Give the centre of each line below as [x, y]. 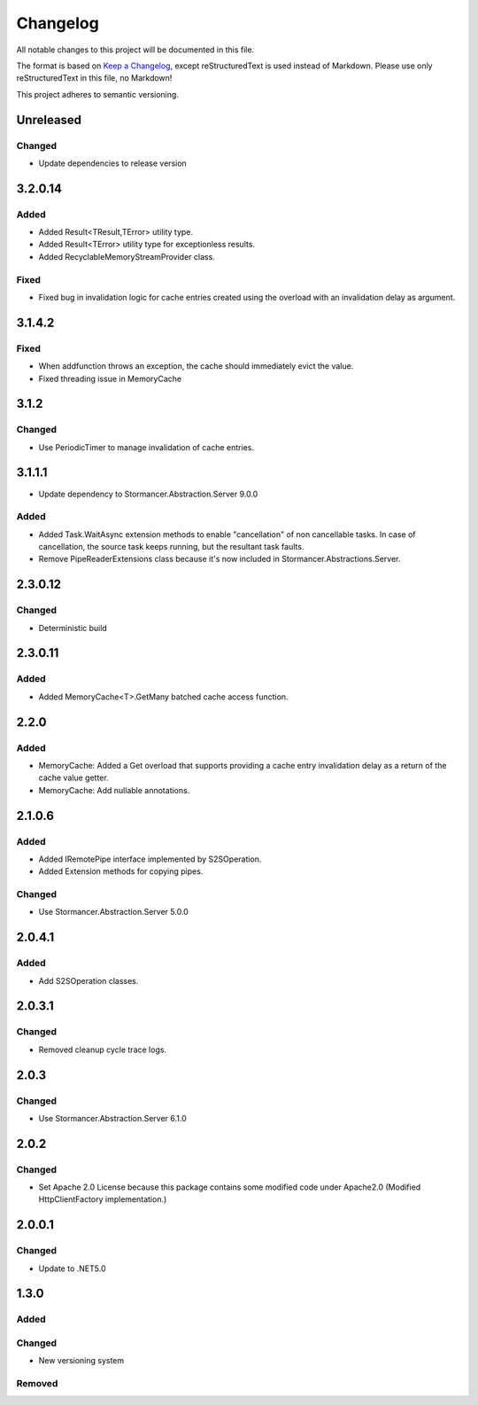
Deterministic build [73, 628]
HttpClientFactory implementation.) [103, 1199]
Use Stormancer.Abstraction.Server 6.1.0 [113, 1118]
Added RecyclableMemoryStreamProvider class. [127, 256]
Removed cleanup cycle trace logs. [103, 1050]
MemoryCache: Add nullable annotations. [114, 790]
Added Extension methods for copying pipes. [121, 871]
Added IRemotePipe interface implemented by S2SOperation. [150, 859]
